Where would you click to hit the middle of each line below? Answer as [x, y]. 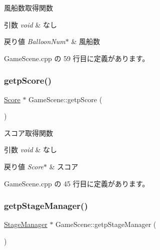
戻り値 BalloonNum [35, 41]
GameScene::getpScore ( [65, 99]
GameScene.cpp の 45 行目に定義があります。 [77, 183]
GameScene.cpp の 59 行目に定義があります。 [77, 58]
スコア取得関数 [28, 133]
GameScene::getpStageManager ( [106, 224]
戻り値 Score [24, 166]
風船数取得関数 [28, 8]
